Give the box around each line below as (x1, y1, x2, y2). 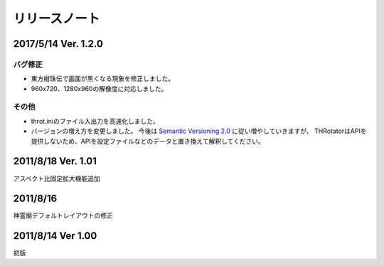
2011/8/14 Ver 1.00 (13, 230, 97, 242)
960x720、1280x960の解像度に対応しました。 (31, 84, 168, 92)
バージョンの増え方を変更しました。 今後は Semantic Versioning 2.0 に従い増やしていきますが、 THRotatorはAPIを (31, 127, 367, 135)
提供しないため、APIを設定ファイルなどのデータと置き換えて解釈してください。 (31, 137, 265, 145)
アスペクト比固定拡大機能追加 (13, 174, 101, 183)
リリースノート (13, 11, 100, 26)
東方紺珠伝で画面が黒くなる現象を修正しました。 (31, 75, 174, 83)
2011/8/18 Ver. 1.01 (13, 155, 97, 167)
